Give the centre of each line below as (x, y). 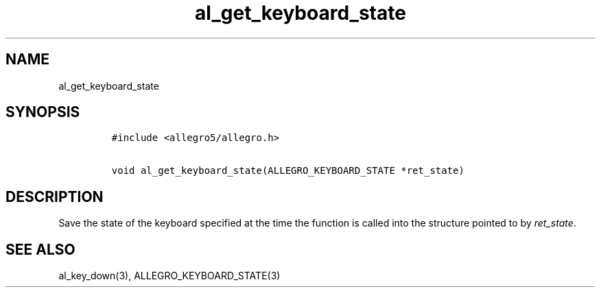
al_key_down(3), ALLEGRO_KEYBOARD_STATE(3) (169, 276)
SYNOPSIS (43, 112)
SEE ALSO (40, 249)
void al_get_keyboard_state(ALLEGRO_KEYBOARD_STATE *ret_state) (288, 171)
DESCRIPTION (55, 196)
